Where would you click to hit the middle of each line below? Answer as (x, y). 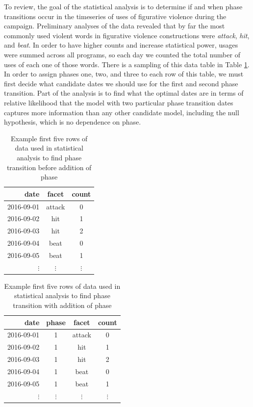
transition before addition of (49, 167)
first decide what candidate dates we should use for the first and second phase (121, 83)
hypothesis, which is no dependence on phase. (73, 122)
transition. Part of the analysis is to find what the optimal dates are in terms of (124, 93)
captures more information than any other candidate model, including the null (122, 112)
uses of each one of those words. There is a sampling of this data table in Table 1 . (127, 64)
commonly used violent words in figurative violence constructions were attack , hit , (127, 35)
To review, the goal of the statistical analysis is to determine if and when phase (123, 6)
